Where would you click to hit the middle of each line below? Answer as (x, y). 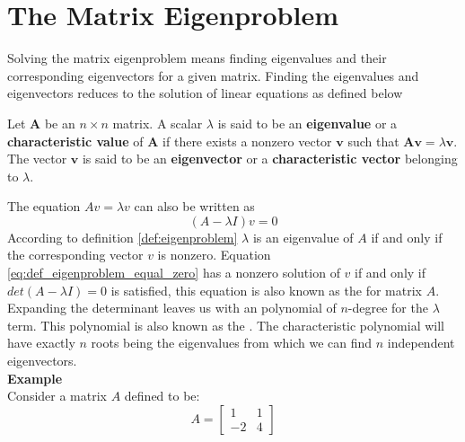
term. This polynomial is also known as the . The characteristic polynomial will (226, 325)
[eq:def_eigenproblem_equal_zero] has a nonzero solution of (174, 273)
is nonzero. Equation (214, 255)
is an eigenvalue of (303, 237)
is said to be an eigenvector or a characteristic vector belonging (270, 159)
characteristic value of (75, 141)
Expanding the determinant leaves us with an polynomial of (172, 308)
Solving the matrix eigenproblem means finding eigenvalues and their (197, 58)
